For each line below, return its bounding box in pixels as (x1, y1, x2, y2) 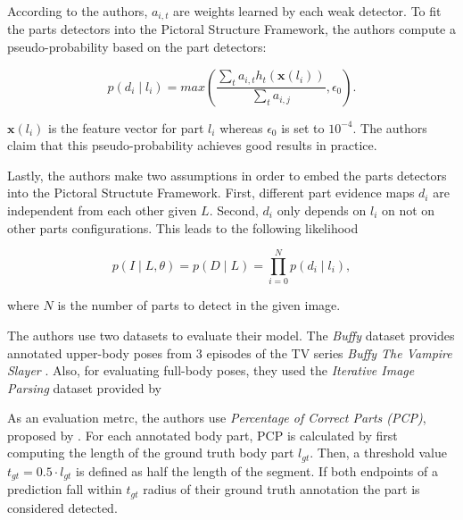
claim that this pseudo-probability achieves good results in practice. (7, 136, 377, 155)
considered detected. (7, 498, 118, 516)
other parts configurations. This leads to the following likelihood (7, 218, 359, 237)
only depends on (277, 201, 367, 220)
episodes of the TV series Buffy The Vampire (206, 343, 452, 362)
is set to (281, 118, 325, 137)
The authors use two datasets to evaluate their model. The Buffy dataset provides (7, 325, 455, 344)
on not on (382, 201, 435, 220)
